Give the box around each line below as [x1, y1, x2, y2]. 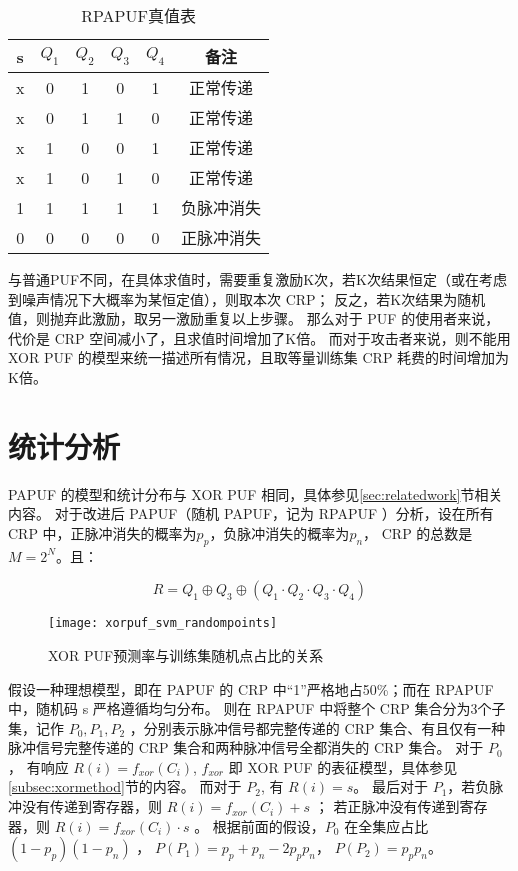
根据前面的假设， [212, 815, 325, 836]
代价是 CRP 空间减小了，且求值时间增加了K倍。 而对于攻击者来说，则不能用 [8, 327, 511, 348]
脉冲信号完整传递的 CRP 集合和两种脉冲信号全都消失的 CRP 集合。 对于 [8, 737, 484, 758]
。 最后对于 [353, 776, 428, 797]
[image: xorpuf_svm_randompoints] [48, 616, 278, 631]
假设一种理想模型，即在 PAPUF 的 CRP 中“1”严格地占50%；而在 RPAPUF [8, 678, 494, 699]
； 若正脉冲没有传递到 [314, 796, 460, 817]
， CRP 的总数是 [363, 522, 473, 543]
